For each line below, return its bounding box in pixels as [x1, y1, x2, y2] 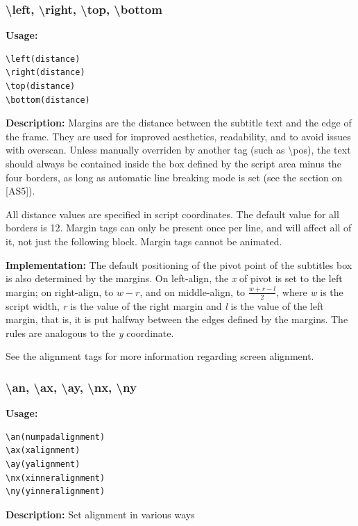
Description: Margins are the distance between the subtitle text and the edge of [6, 115, 352, 130]
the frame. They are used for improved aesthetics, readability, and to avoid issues [6, 129, 351, 143]
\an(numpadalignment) [6, 432, 105, 442]
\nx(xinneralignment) [6, 472, 105, 483]
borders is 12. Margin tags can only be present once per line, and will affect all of [6, 220, 352, 235]
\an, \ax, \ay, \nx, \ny [6, 378, 137, 395]
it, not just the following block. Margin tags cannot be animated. [6, 233, 282, 248]
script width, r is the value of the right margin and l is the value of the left [6, 298, 324, 313]
